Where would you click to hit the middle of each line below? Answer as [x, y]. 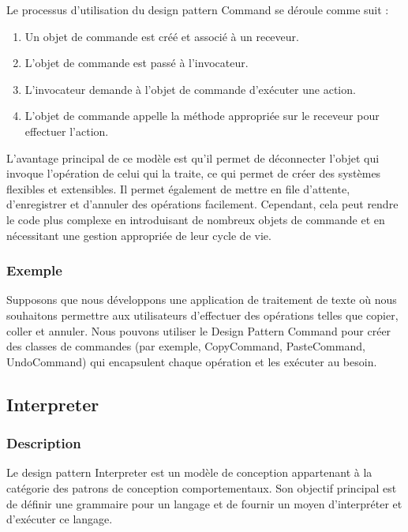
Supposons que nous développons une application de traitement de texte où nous [202, 300]
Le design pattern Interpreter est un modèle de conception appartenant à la [189, 472]
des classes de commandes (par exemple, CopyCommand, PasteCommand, [186, 346]
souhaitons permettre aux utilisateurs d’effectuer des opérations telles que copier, [202, 315]
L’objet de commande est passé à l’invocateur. [137, 63]
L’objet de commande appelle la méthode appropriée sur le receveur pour [202, 116]
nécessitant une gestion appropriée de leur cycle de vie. [139, 235]
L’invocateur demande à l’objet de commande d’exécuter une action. [190, 89]
